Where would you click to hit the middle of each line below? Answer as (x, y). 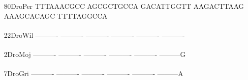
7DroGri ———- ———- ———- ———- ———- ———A (94, 73)
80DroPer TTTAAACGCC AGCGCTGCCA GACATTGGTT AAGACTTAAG (124, 6)
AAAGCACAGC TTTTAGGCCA (56, 15)
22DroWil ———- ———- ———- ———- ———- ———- (94, 35)
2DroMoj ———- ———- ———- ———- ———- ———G (95, 54)
